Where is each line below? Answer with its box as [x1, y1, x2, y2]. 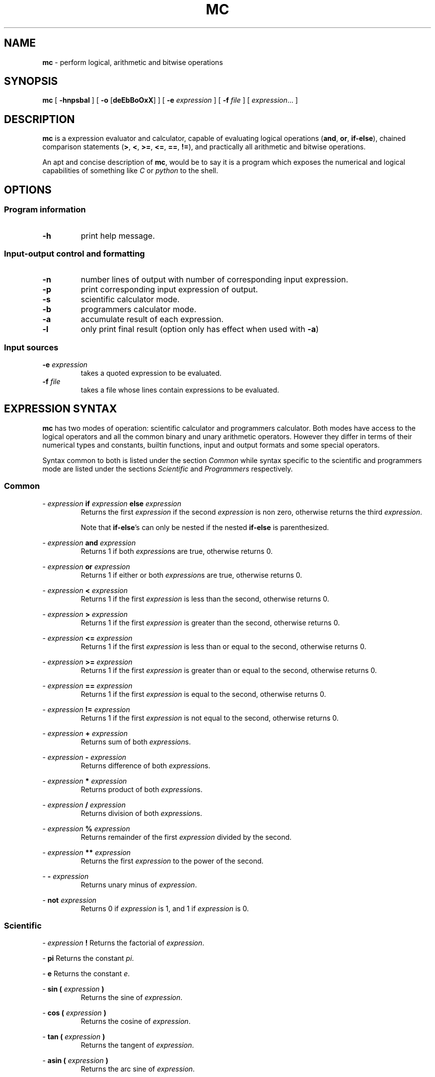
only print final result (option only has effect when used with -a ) [80, 324, 319, 335]
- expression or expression [42, 562, 130, 571]
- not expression [42, 895, 97, 904]
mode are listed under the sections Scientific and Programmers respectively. [42, 464, 293, 473]
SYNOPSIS [4, 75, 58, 88]
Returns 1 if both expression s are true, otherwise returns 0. [80, 546, 273, 555]
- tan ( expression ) [42, 1032, 105, 1041]
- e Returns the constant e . [42, 969, 130, 978]
